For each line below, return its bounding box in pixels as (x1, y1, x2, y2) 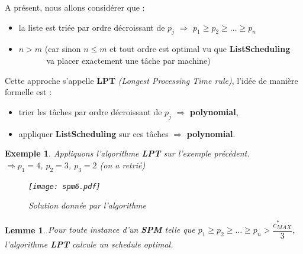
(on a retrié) (99, 158, 146, 171)
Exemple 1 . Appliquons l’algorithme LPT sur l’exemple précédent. (5, 147, 250, 159)
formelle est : (5, 86, 52, 98)
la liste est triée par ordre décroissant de (18, 21, 165, 33)
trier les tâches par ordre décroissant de (18, 105, 162, 118)
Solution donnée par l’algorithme (28, 199, 146, 211)
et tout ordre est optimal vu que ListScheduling (109, 43, 291, 55)
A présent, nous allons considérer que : (5, 1, 145, 13)
